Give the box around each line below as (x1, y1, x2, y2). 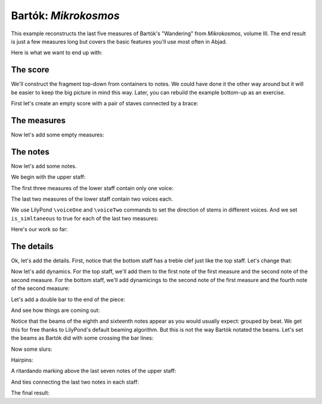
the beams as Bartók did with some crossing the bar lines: (11, 335, 154, 342)
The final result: (11, 389, 50, 397)
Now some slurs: (11, 345, 52, 353)
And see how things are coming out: (11, 307, 100, 314)
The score (11, 65, 50, 75)
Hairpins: (11, 356, 33, 363)
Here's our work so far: (11, 226, 68, 233)
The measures (11, 115, 66, 126)
